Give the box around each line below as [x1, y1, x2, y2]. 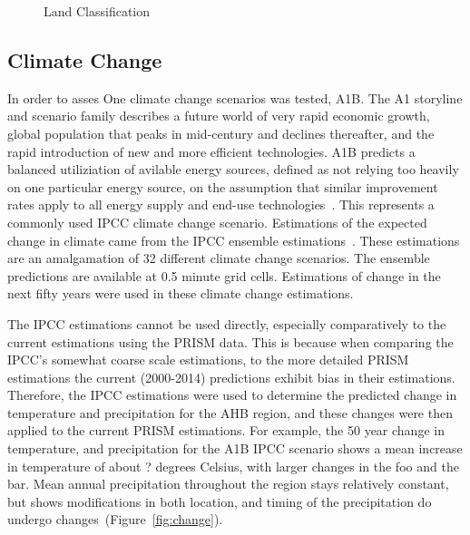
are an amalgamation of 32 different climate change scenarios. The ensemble [7, 248, 430, 267]
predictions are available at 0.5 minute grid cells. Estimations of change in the [7, 266, 441, 285]
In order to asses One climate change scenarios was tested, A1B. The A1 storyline [7, 88, 463, 107]
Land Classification [44, 2, 151, 20]
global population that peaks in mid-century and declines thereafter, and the [7, 123, 435, 142]
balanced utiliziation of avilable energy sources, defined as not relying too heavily [7, 160, 459, 179]
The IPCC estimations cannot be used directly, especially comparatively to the [7, 314, 446, 333]
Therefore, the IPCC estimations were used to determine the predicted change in [7, 385, 457, 404]
